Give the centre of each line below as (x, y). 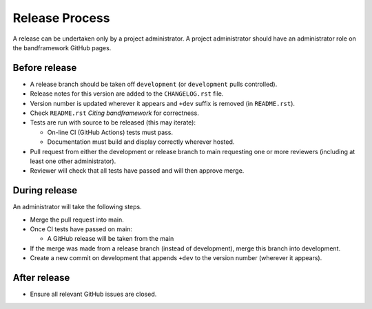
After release (41, 278)
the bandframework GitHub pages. (62, 47)
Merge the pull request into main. (77, 220)
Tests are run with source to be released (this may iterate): (113, 122)
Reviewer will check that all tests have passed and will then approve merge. (137, 171)
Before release (45, 68)
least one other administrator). (73, 161)
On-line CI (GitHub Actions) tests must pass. (110, 132)
